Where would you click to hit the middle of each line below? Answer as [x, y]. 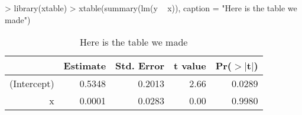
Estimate [85, 66]
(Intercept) [32, 84]
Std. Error [140, 66]
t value [190, 66]
